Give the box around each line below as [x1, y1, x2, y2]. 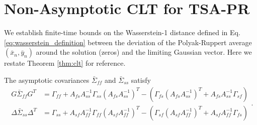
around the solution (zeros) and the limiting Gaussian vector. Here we [36, 47, 252, 57]
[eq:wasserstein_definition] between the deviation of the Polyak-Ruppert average [4, 37, 252, 47]
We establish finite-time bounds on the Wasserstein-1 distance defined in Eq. [4, 27, 240, 38]
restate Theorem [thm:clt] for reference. [4, 58, 126, 68]
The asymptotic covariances [4, 74, 90, 85]
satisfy [131, 74, 151, 85]
